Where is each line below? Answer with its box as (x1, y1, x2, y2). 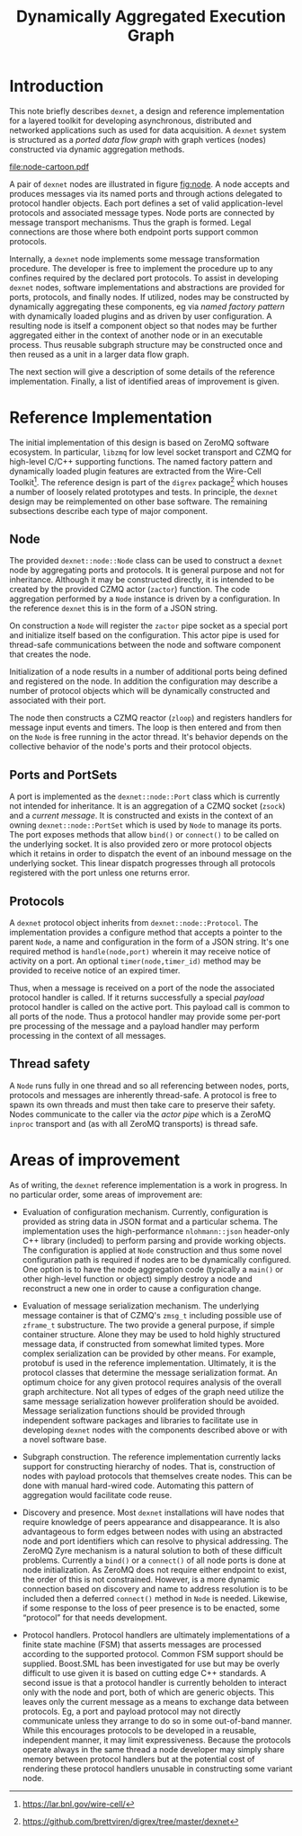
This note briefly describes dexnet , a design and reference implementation (9, 105, 285, 116)
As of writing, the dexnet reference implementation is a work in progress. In (9, 1179, 288, 1190)
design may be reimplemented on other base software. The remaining (9, 496, 268, 507)
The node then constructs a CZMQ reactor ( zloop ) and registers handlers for (9, 713, 293, 723)
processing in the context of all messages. (9, 1030, 166, 1041)
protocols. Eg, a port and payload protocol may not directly (22, 1706, 241, 1716)
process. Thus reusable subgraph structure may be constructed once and (9, 339, 283, 350)
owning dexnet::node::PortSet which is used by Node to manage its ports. (9, 820, 282, 830)
